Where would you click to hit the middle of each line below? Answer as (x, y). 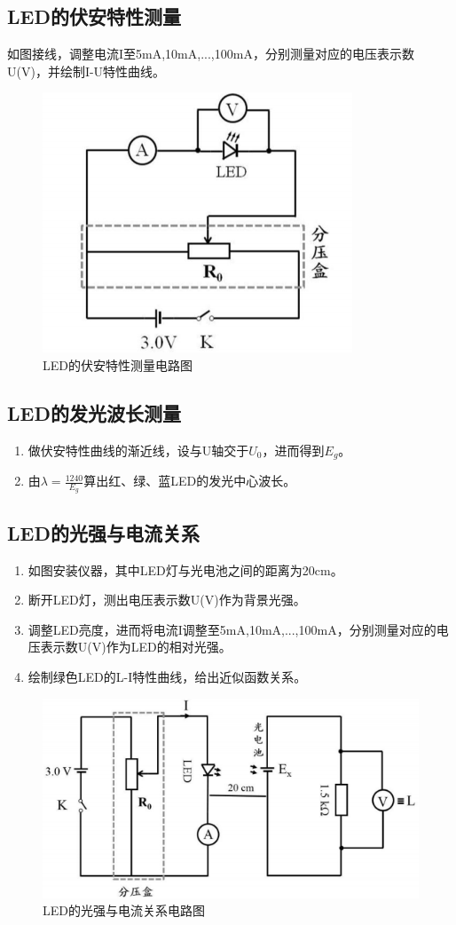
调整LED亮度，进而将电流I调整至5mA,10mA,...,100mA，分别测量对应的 (232, 629)
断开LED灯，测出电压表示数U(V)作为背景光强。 (167, 600)
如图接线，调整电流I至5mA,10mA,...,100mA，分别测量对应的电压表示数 (211, 54)
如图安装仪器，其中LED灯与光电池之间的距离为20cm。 (185, 569)
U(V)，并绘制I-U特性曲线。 (86, 71)
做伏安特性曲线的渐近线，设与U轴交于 (138, 450)
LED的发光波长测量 (94, 412)
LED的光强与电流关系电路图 (124, 910)
